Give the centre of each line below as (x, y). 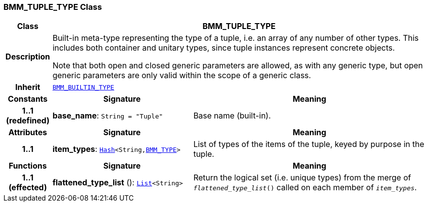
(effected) (28, 188)
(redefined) (28, 121)
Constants (28, 99)
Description (28, 57)
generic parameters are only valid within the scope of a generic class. (182, 75)
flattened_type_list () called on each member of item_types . (305, 188)
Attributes (28, 132)
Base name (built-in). (232, 116)
